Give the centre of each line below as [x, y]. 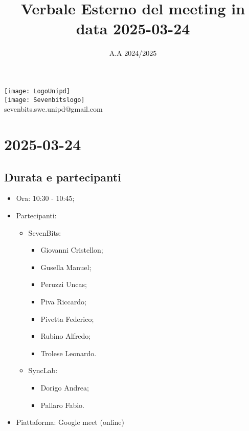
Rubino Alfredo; [66, 336]
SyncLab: [43, 370]
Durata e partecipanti [63, 177]
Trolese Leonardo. [69, 353]
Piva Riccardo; [63, 301]
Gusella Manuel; [66, 267]
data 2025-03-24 [133, 28]
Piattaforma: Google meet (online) [70, 422]
